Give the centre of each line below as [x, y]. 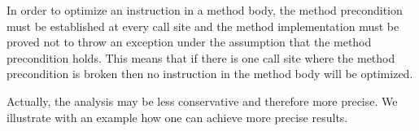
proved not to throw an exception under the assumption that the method [189, 42]
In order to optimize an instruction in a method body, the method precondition [205, 10]
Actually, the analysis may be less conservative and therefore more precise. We [202, 100]
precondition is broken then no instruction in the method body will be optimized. [210, 74]
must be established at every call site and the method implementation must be [203, 26]
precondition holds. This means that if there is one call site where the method [201, 57]
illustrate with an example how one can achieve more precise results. [177, 117]
